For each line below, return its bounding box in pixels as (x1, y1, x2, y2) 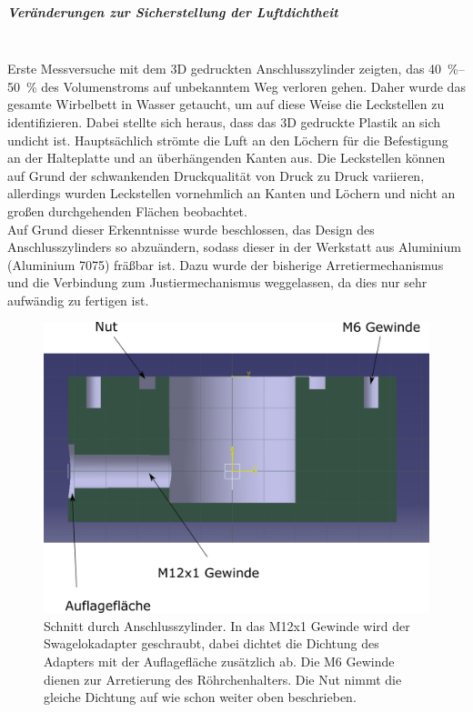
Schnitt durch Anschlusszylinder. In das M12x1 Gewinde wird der (44, 616, 410, 635)
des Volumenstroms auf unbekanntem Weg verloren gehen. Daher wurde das (41, 76, 466, 95)
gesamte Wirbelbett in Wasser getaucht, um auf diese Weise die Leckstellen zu (7, 95, 445, 114)
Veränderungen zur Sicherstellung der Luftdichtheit (7, 2, 338, 21)
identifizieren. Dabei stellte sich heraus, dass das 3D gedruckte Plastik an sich (7, 112, 441, 131)
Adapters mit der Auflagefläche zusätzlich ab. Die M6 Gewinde (44, 651, 395, 670)
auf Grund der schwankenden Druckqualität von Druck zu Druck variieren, (7, 165, 425, 185)
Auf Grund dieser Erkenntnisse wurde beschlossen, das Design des (7, 219, 375, 238)
